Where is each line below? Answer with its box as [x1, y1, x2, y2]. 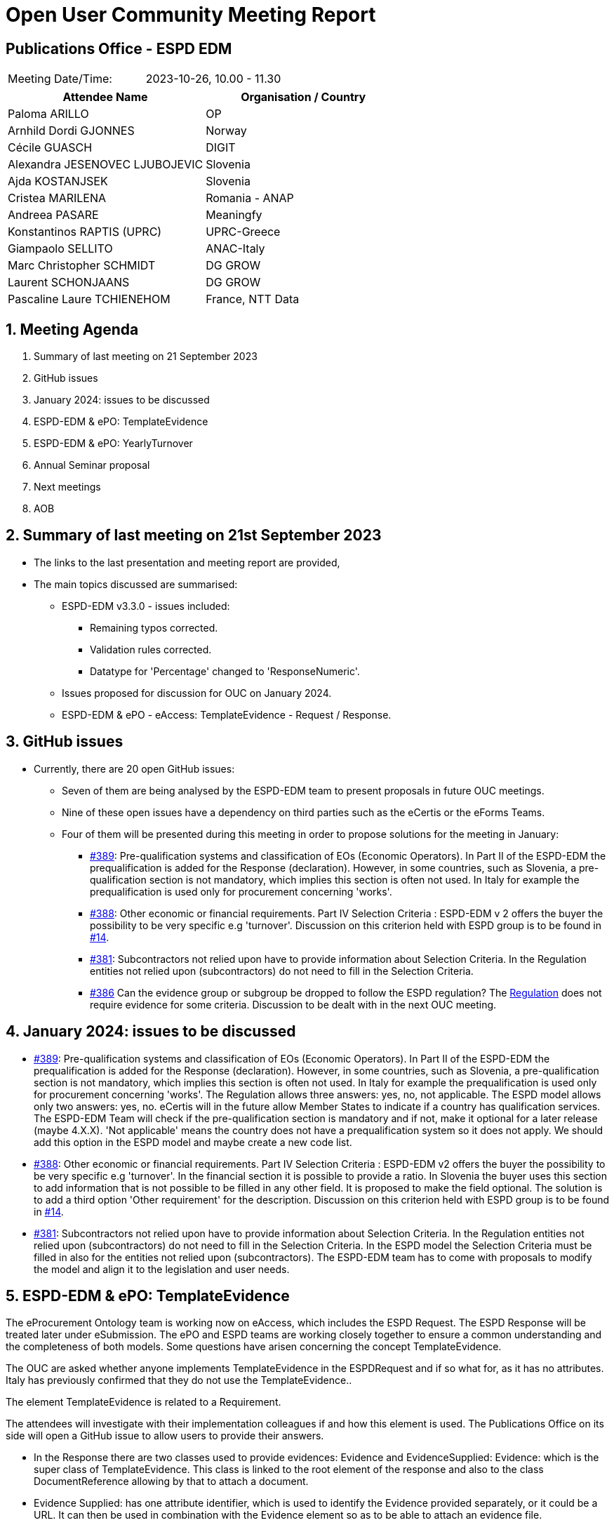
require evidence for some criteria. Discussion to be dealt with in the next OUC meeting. [90, 998, 497, 1011]
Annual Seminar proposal [34, 459, 150, 472]
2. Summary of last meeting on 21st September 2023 [6, 526, 382, 545]
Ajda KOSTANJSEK [8, 174, 108, 189]
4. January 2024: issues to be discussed [6, 1023, 296, 1041]
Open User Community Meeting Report [6, 3, 376, 27]
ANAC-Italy [206, 241, 265, 256]
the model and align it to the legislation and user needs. [34, 1263, 290, 1275]
